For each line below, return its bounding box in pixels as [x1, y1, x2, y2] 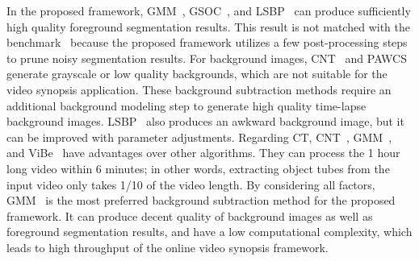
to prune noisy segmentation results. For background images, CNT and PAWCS [6, 49, 408, 66]
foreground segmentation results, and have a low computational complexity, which [6, 223, 413, 240]
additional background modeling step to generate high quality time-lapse [6, 97, 367, 114]
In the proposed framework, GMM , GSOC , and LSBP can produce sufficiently [6, 2, 411, 19]
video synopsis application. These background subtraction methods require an [6, 81, 392, 97]
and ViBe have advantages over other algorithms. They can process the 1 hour [6, 144, 400, 161]
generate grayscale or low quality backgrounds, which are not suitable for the [6, 65, 388, 82]
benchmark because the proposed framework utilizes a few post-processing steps [6, 34, 408, 51]
